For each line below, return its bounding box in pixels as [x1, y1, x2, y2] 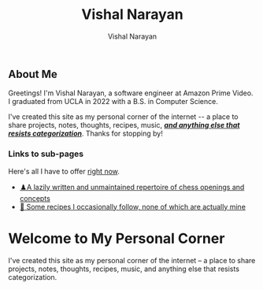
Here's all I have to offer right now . [8, 166, 120, 176]
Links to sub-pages [8, 148, 84, 159]
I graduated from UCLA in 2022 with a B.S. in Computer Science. [8, 97, 218, 106]
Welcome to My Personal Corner [8, 229, 225, 247]
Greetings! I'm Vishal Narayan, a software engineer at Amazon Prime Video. [8, 88, 254, 98]
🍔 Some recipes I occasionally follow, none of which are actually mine [19, 202, 246, 211]
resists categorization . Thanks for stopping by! [8, 128, 163, 139]
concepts [19, 193, 51, 203]
